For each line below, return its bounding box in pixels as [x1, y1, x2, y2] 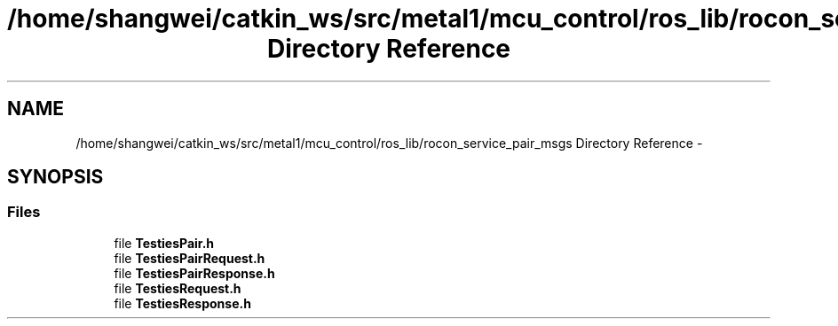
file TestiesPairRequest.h [114, 250, 265, 266]
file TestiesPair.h [114, 235, 215, 251]
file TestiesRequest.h [114, 280, 241, 296]
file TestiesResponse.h [114, 295, 251, 311]
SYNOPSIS [7, 166, 104, 189]
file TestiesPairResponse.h [114, 265, 275, 281]
